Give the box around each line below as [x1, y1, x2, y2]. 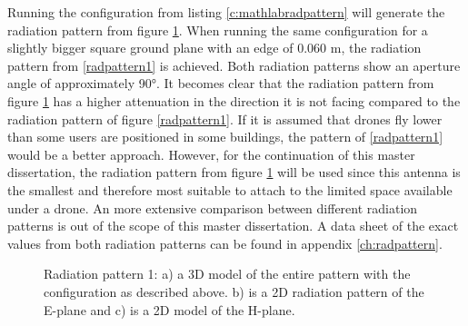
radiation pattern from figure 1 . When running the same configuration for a [7, 20, 428, 39]
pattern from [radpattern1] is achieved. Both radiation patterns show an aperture [7, 55, 461, 74]
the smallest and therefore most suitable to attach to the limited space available [7, 180, 453, 199]
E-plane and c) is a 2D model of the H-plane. [44, 300, 295, 319]
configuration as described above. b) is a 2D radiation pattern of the [44, 282, 424, 301]
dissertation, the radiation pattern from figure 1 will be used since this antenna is [7, 163, 461, 182]
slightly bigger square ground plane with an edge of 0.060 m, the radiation [7, 38, 422, 57]
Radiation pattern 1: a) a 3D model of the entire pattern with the [44, 264, 411, 283]
